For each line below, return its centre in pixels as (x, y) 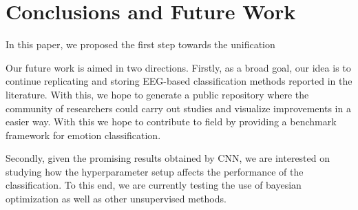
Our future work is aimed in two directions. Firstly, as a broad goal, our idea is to (178, 67)
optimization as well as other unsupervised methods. (116, 199)
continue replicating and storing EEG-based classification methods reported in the (179, 81)
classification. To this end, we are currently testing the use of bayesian (154, 185)
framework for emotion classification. (83, 135)
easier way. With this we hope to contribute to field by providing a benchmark (171, 122)
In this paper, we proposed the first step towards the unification (140, 44)
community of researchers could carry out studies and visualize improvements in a (178, 108)
